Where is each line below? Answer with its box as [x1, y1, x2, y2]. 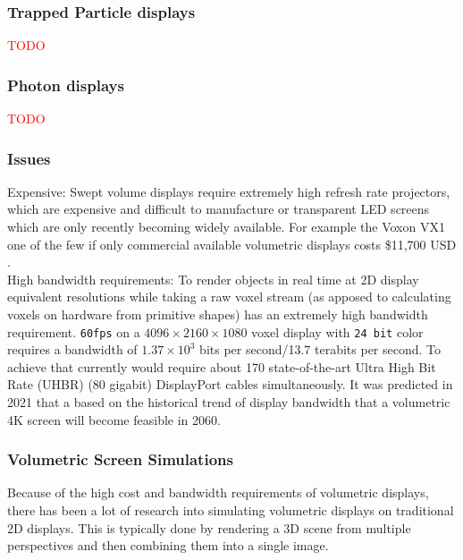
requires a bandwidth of [7, 340, 138, 359]
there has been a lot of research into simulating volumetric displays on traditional [7, 501, 454, 520]
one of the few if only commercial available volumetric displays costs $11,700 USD [7, 234, 457, 253]
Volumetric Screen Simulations [7, 448, 233, 471]
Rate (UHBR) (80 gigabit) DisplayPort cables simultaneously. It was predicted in [7, 375, 453, 394]
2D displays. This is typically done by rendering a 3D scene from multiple [7, 518, 411, 537]
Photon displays [7, 73, 124, 96]
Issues [7, 147, 51, 169]
